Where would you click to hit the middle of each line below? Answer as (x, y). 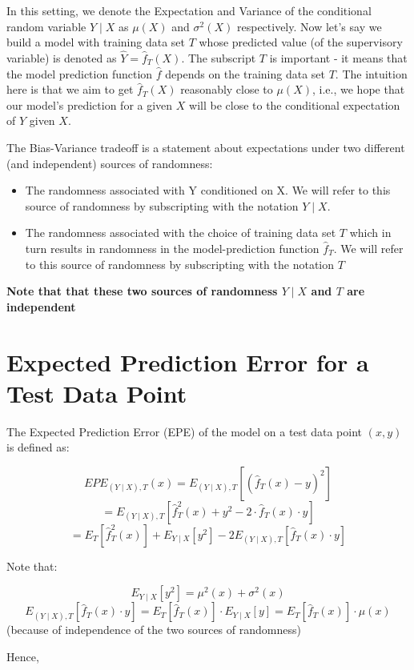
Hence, (23, 656)
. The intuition (371, 73)
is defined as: (38, 447)
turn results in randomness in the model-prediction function (172, 248)
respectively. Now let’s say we (309, 26)
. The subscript (219, 58)
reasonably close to (227, 89)
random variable (46, 26)
